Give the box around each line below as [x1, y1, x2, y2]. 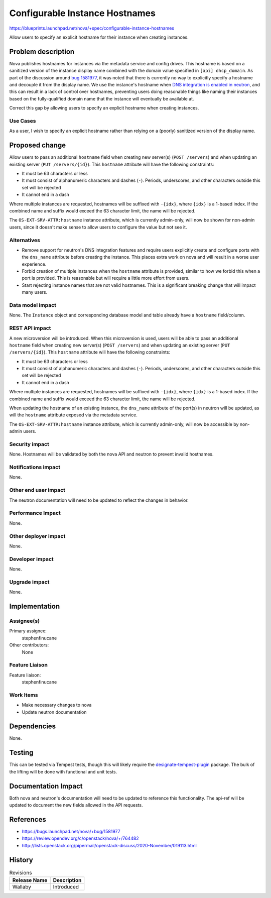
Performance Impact [9, 510, 61, 517]
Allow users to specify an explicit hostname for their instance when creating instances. [9, 34, 189, 40]
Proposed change [9, 141, 66, 150]
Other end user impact [9, 487, 65, 494]
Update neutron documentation [22, 709, 87, 715]
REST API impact [9, 324, 51, 331]
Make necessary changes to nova [22, 702, 92, 708]
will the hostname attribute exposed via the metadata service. [9, 412, 138, 418]
